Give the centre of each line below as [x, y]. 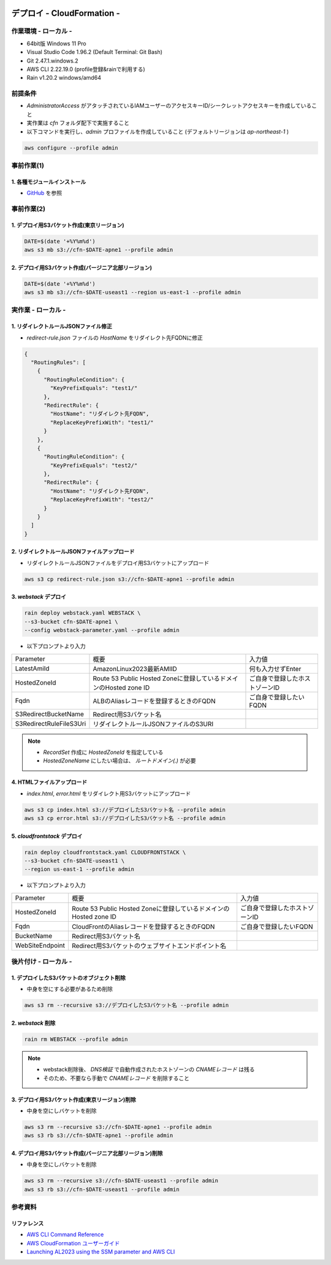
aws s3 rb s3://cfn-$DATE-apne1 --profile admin [99, 1136]
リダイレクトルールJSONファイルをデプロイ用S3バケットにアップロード [118, 563]
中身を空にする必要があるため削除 [70, 989]
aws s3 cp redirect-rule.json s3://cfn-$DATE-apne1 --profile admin [129, 579]
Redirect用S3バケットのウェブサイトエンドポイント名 [149, 946]
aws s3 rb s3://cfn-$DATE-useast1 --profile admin [102, 1189]
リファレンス [28, 1223]
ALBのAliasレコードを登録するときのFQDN [154, 701]
